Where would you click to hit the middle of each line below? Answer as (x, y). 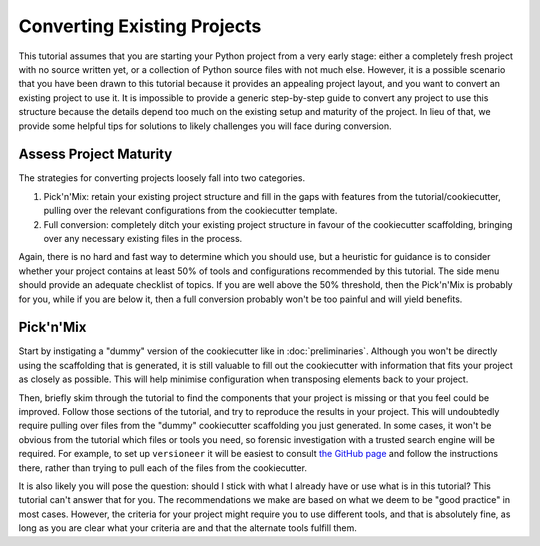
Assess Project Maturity (95, 154)
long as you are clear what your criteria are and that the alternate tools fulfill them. (187, 528)
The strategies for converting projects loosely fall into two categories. (162, 178)
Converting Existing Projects (140, 26)
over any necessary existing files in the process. (143, 238)
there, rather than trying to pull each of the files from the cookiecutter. (162, 467)
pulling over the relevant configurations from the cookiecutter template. (190, 211)
